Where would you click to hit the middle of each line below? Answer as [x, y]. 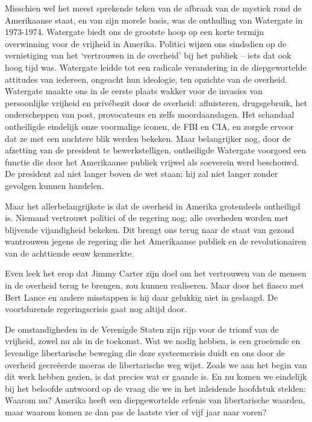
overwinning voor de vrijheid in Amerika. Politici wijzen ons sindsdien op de [146, 43]
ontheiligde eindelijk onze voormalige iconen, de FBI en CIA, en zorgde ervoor [149, 126]
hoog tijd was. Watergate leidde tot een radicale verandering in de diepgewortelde [156, 67]
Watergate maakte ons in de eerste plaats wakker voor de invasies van [134, 91]
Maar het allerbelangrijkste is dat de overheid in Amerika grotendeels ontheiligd [153, 206]
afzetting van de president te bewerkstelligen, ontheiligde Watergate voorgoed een [156, 150]
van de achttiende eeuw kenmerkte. [70, 253]
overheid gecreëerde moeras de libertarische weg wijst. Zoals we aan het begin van [156, 364]
